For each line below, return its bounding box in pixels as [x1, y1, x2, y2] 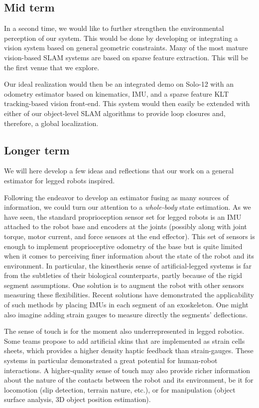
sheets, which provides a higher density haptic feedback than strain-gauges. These [4, 345, 254, 356]
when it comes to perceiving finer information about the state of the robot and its [4, 251, 255, 261]
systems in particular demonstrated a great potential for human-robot [4, 355, 218, 366]
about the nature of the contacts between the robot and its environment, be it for [4, 375, 254, 385]
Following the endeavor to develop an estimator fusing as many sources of [4, 192, 229, 202]
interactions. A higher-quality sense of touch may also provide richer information [4, 365, 251, 375]
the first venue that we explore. [4, 62, 100, 72]
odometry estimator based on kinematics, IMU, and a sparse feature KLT [4, 88, 229, 99]
